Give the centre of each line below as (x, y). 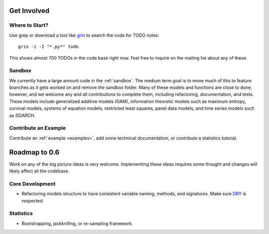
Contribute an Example (38, 128)
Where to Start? (29, 25)
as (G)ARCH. (22, 115)
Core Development (32, 184)
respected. (33, 201)
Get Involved (29, 11)
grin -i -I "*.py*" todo (48, 47)
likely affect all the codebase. (39, 171)
